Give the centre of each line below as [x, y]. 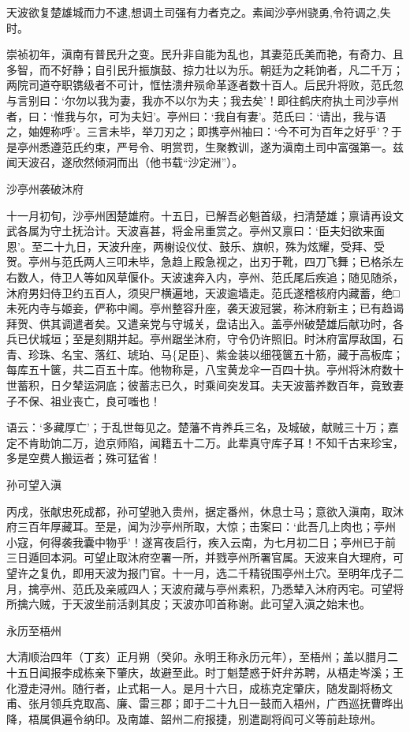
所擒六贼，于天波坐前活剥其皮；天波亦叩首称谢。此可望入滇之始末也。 [188, 604]
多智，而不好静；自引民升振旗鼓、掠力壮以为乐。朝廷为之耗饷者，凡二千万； [205, 69]
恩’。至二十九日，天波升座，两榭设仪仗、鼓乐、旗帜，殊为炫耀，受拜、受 [196, 246]
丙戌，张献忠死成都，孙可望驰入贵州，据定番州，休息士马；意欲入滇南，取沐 [205, 511]
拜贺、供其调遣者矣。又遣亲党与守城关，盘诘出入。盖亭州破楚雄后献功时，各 [205, 323]
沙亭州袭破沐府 [45, 188]
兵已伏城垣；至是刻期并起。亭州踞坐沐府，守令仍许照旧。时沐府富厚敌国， [199, 339]
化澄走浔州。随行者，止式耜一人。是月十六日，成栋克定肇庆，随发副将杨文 [199, 687]
